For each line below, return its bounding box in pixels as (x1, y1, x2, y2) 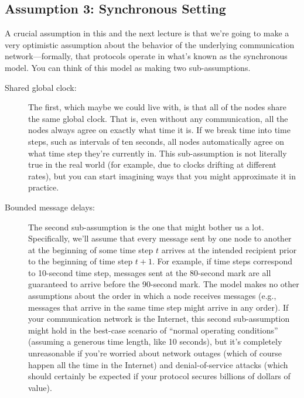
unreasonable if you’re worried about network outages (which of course (28, 347, 282, 359)
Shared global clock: (5, 81, 77, 93)
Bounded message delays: (5, 200, 95, 213)
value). (28, 381, 52, 393)
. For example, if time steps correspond (152, 255, 292, 267)
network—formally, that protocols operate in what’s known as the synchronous (5, 50, 288, 62)
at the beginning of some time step (28, 243, 153, 256)
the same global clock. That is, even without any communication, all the (28, 112, 288, 124)
